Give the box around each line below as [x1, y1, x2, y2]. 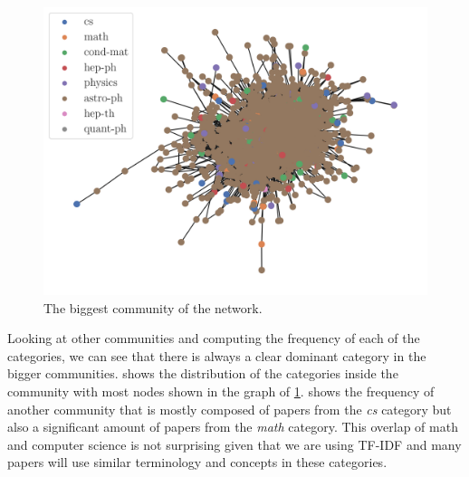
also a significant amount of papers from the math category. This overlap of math [7, 417, 458, 436]
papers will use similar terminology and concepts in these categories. [7, 453, 388, 472]
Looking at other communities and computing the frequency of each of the [7, 329, 420, 348]
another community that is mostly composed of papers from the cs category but [7, 399, 452, 418]
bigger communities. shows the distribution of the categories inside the [7, 364, 398, 383]
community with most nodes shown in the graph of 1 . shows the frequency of [7, 381, 435, 400]
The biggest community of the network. [43, 298, 263, 317]
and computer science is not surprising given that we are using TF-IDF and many [7, 434, 462, 453]
